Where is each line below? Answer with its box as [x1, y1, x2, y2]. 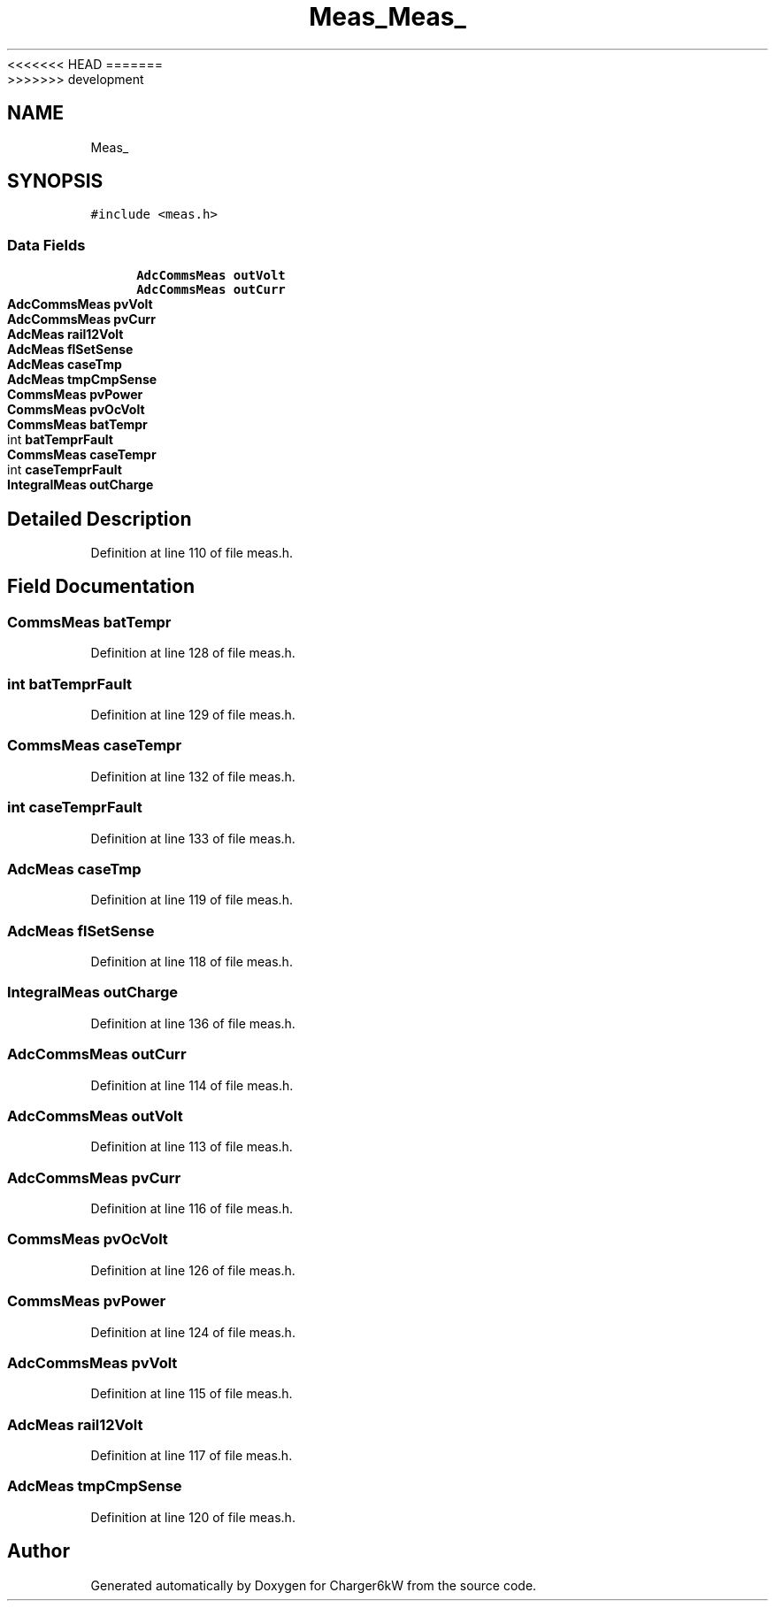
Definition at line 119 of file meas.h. [90, 892, 293, 908]
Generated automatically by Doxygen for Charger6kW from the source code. [90, 1577, 537, 1593]
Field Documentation [7, 575, 195, 598]
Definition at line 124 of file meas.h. [90, 1324, 295, 1340]
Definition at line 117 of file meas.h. [90, 1448, 293, 1463]
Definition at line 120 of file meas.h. [90, 1509, 295, 1525]
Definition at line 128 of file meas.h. [90, 645, 295, 661]
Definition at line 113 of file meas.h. [90, 1139, 293, 1155]
